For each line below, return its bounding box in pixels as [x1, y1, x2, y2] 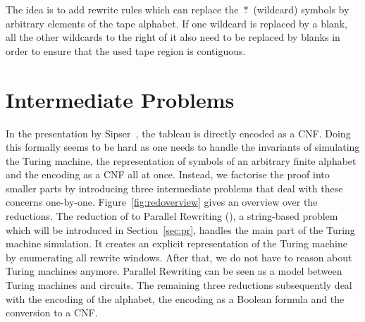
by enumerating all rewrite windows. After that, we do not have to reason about [6, 249, 352, 264]
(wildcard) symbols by [253, 2, 349, 16]
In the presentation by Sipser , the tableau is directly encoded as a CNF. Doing [6, 125, 351, 140]
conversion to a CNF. [6, 305, 98, 320]
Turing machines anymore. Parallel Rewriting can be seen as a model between [6, 264, 342, 278]
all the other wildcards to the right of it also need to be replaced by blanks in [6, 30, 340, 44]
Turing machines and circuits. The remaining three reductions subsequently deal [6, 278, 352, 292]
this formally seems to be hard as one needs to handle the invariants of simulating [6, 140, 360, 154]
